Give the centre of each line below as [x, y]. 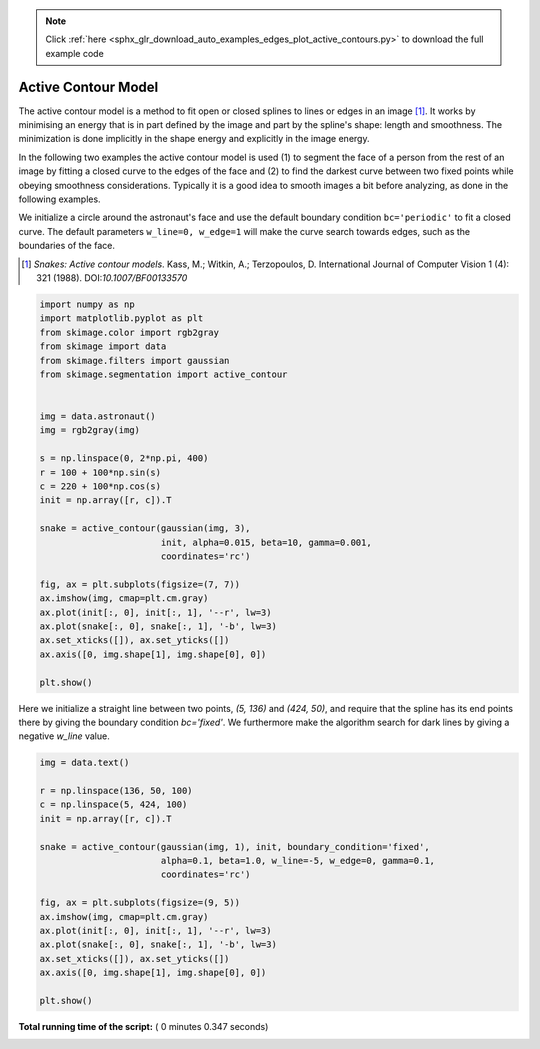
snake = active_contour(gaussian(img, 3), [145, 528]
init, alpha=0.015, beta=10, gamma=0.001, [266, 542]
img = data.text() [84, 763]
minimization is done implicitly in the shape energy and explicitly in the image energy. [194, 139]
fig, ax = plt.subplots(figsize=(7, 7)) [139, 584]
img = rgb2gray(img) [89, 430]
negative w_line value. [64, 736]
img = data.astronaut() [98, 416]
